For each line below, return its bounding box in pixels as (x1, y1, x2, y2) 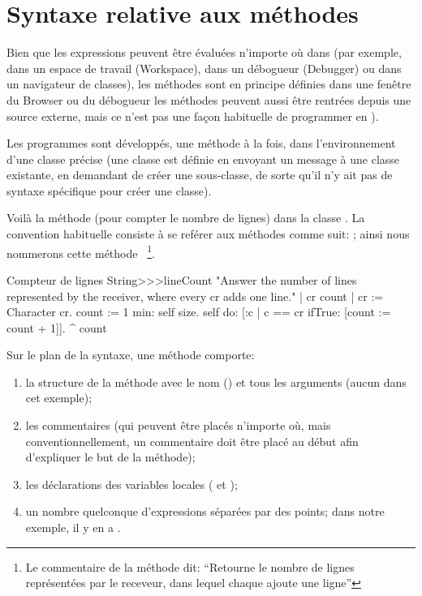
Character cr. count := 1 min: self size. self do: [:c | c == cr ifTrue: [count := (6, 303, 391, 320)
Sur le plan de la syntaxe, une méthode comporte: (6, 346, 255, 363)
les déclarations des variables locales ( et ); (25, 475, 238, 492)
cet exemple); (25, 389, 93, 406)
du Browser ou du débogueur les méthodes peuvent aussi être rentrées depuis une (6, 91, 411, 108)
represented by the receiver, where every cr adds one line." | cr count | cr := (6, 287, 384, 304)
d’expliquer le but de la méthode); (25, 448, 196, 465)
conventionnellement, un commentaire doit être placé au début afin (25, 432, 359, 449)
